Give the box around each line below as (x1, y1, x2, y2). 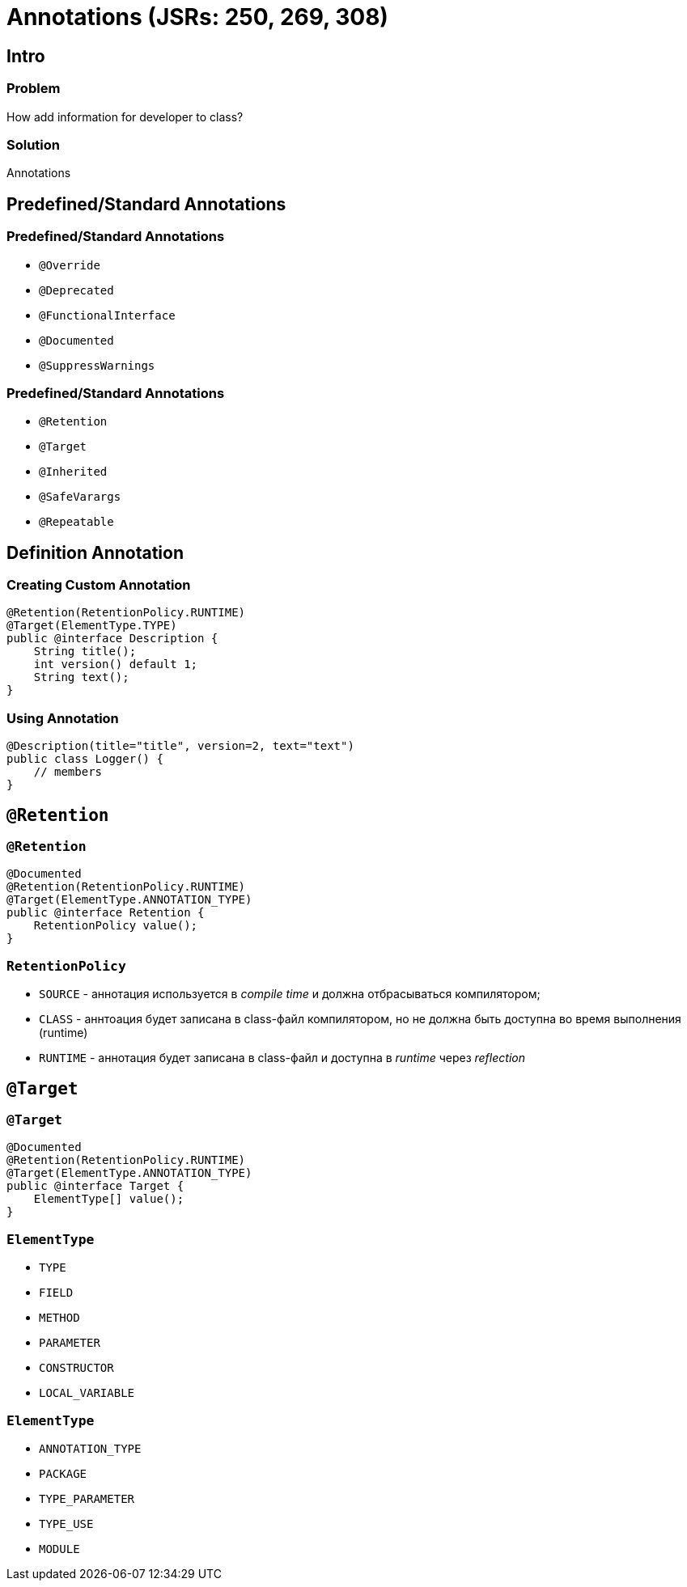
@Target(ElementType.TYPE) (6, 619, 177, 633)
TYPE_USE (39, 1517, 94, 1530)
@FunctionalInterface (39, 308, 176, 322)
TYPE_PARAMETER (39, 1492, 135, 1505)
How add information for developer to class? (6, 109, 244, 124)
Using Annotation (6, 709, 119, 726)
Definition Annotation (6, 542, 184, 563)
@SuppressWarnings (39, 358, 155, 372)
